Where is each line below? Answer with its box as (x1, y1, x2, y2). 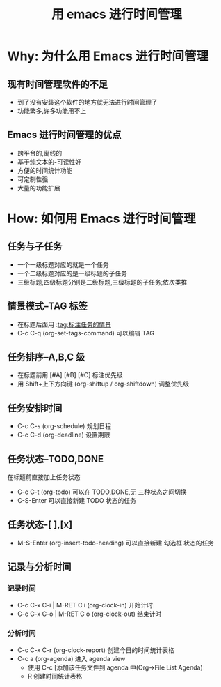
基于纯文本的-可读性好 (17, 158, 82, 166)
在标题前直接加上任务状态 (7, 473, 81, 481)
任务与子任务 (7, 241, 63, 252)
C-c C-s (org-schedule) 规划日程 (17, 422, 111, 430)
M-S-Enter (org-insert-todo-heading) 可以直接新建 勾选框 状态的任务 (17, 538, 215, 547)
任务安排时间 (7, 402, 63, 414)
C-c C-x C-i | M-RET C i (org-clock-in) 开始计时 (17, 601, 154, 609)
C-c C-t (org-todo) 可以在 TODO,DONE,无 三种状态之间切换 (17, 488, 187, 496)
